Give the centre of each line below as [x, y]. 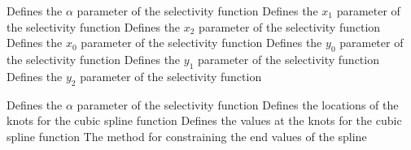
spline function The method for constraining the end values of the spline [187, 136]
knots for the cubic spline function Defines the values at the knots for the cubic [204, 120]
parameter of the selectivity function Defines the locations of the [238, 104]
